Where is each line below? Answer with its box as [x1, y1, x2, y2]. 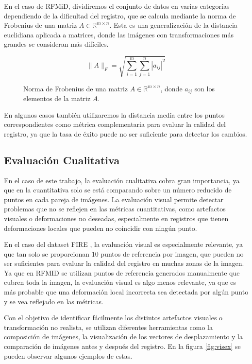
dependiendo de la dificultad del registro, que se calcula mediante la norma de [4, 10, 236, 20]
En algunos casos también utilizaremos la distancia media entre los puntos [4, 109, 225, 120]
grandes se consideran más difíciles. [4, 39, 109, 49]
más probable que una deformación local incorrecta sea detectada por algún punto [4, 287, 249, 297]
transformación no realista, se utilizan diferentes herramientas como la [4, 322, 213, 332]
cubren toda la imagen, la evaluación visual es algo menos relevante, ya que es [4, 277, 236, 287]
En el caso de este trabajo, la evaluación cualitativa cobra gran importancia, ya [4, 175, 240, 185]
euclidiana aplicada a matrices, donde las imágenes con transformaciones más [4, 29, 234, 39]
